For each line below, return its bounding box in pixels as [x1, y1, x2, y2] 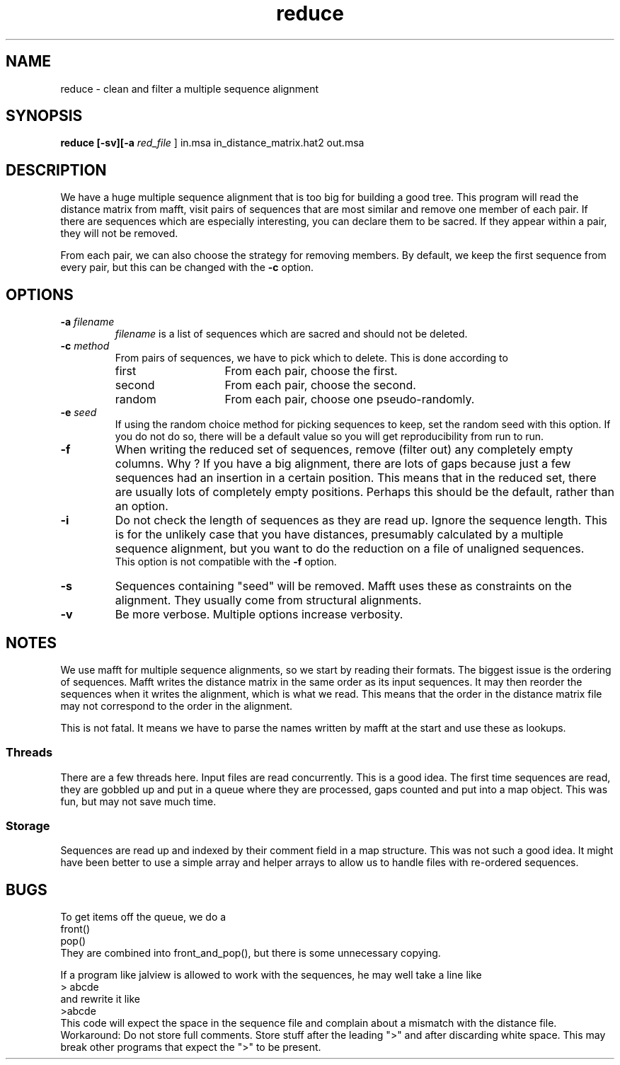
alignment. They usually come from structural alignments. [115, 593, 422, 608]
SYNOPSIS [6, 107, 83, 125]
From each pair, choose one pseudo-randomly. [224, 392, 475, 407]
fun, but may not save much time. [60, 795, 217, 807]
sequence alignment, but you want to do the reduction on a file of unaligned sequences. [115, 541, 585, 556]
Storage [6, 819, 50, 834]
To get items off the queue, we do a [60, 911, 226, 923]
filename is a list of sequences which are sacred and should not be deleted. [115, 328, 468, 340]
